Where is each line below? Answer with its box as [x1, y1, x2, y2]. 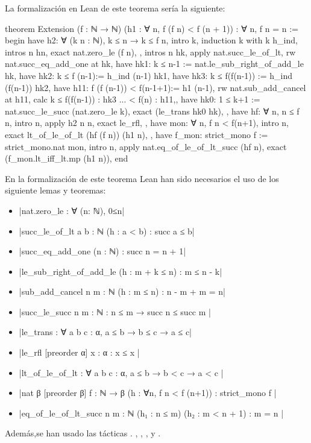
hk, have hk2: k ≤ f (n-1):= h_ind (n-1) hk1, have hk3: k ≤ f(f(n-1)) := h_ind [5, 69, 293, 81]
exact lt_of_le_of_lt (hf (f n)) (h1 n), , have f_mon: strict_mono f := [5, 128, 268, 140]
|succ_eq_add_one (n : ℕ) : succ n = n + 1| [19, 245, 186, 257]
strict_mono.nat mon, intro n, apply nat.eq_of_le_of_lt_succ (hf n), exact [5, 140, 287, 152]
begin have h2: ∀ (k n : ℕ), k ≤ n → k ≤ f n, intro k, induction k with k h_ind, [5, 34, 298, 46]
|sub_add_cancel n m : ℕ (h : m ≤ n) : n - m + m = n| [19, 285, 225, 298]
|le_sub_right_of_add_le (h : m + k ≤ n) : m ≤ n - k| [19, 265, 222, 277]
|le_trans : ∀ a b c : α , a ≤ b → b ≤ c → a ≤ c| [19, 325, 192, 338]
